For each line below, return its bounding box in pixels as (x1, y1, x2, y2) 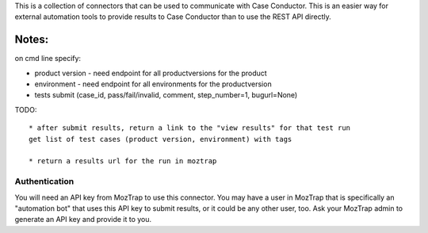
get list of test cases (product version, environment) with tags (29, 135, 292, 143)
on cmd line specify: (14, 54, 82, 63)
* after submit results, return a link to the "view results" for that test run (29, 124, 351, 132)
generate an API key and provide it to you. (14, 215, 152, 224)
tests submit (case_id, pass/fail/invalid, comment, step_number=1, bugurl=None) (34, 90, 298, 100)
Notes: (14, 32, 49, 47)
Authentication (14, 176, 75, 187)
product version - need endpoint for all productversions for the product (34, 68, 267, 78)
